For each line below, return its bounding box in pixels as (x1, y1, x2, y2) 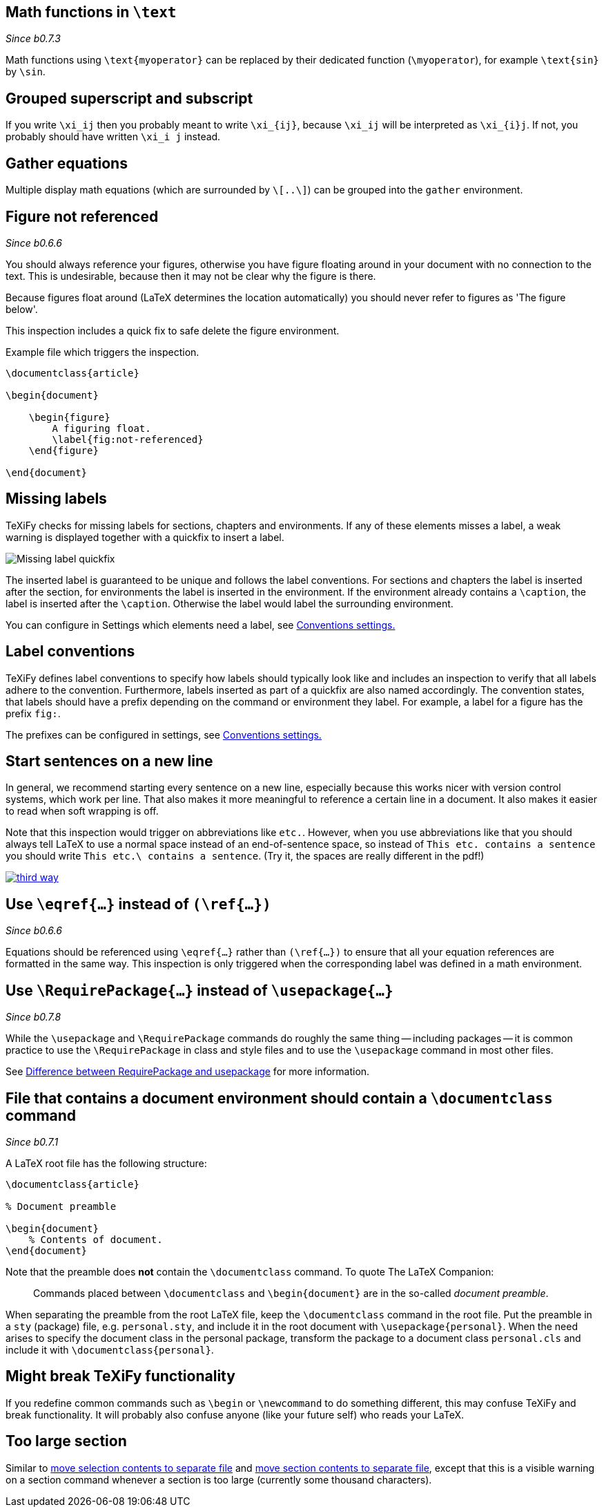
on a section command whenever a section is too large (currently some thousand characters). (6, 1473, 432, 1486)
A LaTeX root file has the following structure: (6, 1157, 207, 1170)
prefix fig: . (6, 707, 61, 719)
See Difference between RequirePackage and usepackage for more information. (6, 1065, 370, 1078)
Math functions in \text (6, 3, 177, 21)
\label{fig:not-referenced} (52, 433, 204, 445)
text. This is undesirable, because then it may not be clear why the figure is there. (6, 269, 376, 282)
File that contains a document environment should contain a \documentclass (6, 1089, 553, 1107)
